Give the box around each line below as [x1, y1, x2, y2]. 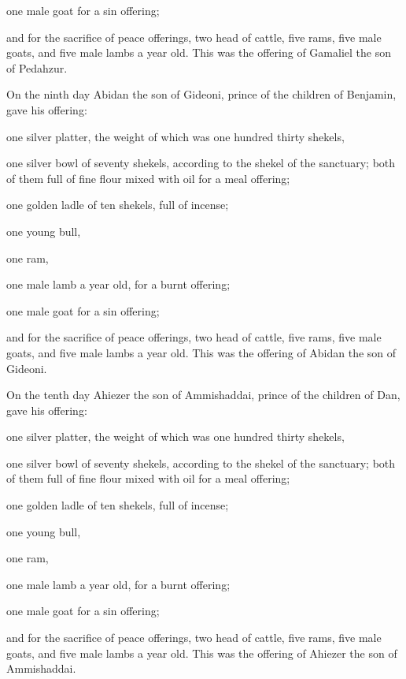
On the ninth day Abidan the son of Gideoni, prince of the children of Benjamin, [6, 86, 397, 103]
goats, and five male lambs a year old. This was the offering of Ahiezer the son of [6, 644, 397, 661]
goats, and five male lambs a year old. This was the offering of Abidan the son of [6, 344, 397, 360]
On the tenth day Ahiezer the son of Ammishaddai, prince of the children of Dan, [6, 386, 400, 403]
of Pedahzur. [6, 59, 68, 76]
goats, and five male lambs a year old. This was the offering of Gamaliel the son [6, 44, 391, 61]
